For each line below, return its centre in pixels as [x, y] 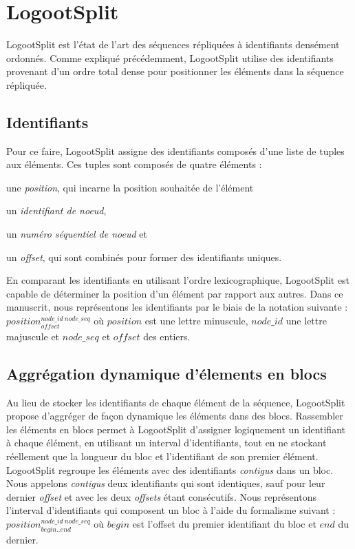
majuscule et [33, 336]
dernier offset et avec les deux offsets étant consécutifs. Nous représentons [161, 496]
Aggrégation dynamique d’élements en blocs [166, 373]
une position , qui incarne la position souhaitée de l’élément [130, 187]
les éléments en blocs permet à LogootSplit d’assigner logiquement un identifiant [176, 429]
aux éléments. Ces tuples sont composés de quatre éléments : [134, 164]
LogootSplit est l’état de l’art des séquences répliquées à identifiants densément [173, 44]
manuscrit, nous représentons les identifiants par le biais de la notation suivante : [177, 307]
